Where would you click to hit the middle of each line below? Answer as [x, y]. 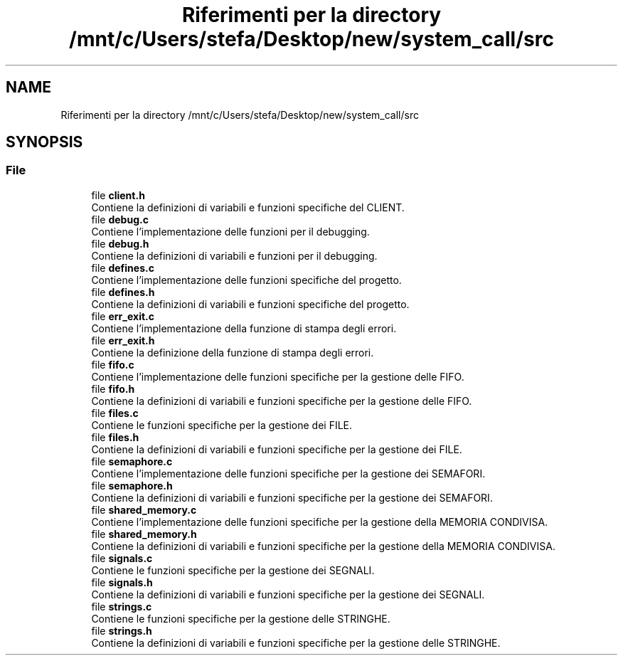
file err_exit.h [123, 340]
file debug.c [120, 219]
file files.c [115, 413]
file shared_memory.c [144, 509]
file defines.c [123, 268]
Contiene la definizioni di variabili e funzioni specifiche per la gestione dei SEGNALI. [288, 594]
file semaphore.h [132, 485]
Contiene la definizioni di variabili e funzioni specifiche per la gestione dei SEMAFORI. [292, 497]
